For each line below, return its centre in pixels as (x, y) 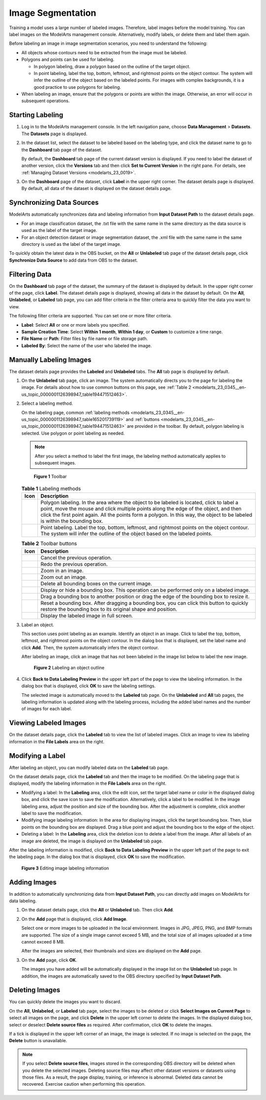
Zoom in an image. (62, 570)
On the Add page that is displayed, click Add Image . (74, 919)
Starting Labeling (36, 115)
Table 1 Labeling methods (51, 489)
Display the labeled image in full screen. (86, 615)
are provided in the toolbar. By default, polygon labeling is (185, 426)
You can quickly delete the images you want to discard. (65, 1002)
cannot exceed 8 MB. (43, 942)
